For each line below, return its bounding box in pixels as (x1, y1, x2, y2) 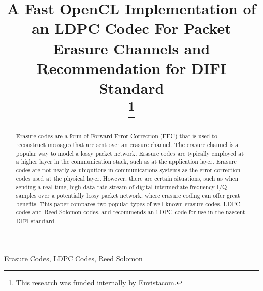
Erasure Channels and (53, 38, 210, 58)
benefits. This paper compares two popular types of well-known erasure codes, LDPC (16, 199, 240, 208)
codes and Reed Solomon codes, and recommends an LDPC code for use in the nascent (16, 208, 245, 216)
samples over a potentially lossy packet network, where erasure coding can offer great (16, 191, 240, 200)
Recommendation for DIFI (36, 57, 227, 78)
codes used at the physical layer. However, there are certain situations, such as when (16, 174, 239, 183)
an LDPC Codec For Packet (32, 18, 231, 39)
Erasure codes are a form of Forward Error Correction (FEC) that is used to (16, 132, 217, 140)
